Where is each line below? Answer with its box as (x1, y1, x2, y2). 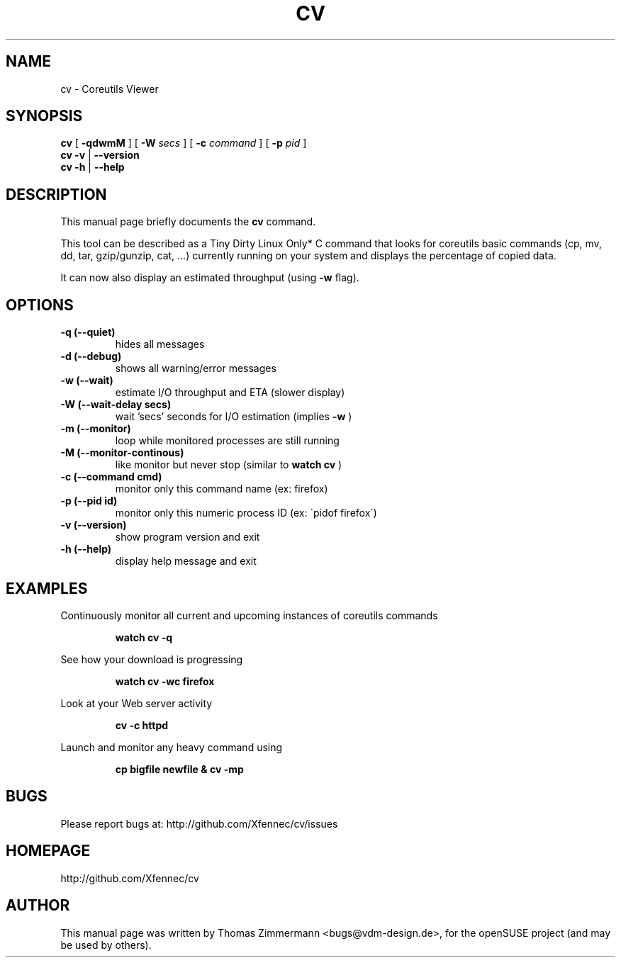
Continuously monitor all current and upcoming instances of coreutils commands (60, 609, 438, 621)
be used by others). (60, 938, 152, 951)
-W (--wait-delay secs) (60, 398, 172, 411)
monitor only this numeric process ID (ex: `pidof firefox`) (115, 507, 377, 519)
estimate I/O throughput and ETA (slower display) (115, 386, 345, 399)
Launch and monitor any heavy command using (60, 740, 283, 753)
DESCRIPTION (6, 185, 107, 203)
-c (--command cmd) (60, 471, 162, 483)
